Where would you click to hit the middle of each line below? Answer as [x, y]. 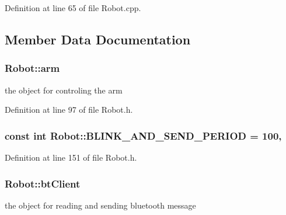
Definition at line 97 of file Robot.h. [69, 110]
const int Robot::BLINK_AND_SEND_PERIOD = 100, [143, 135]
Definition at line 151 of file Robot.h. [71, 157]
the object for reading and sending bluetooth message [100, 205]
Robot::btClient [43, 183]
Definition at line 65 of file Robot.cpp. [73, 8]
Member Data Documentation [98, 39]
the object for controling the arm [64, 90]
